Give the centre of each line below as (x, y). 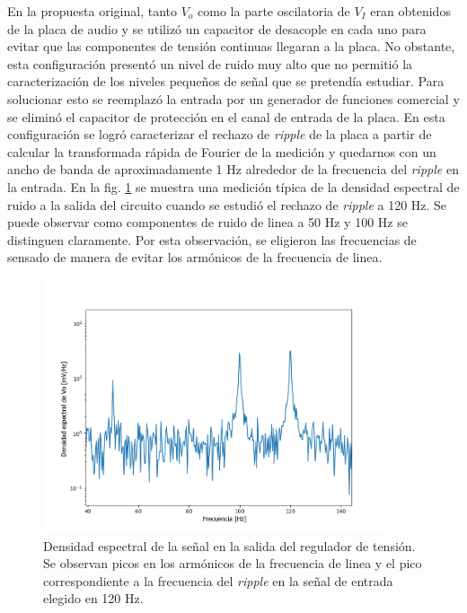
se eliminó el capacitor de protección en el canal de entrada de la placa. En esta (226, 116)
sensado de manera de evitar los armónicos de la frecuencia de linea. (195, 257)
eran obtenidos (410, 11)
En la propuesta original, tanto (92, 11)
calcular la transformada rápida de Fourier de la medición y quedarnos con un (222, 151)
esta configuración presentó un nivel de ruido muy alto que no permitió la (210, 63)
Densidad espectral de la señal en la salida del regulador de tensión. (229, 545)
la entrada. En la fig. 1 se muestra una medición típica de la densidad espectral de (233, 186)
